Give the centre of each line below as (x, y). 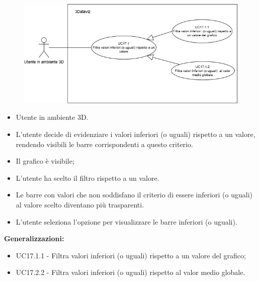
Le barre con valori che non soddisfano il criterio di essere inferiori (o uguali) (134, 195)
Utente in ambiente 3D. (52, 117)
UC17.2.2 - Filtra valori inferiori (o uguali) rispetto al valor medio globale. (131, 272)
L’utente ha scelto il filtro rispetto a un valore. (88, 178)
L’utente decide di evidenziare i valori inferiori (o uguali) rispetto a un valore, (136, 134)
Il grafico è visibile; (45, 161)
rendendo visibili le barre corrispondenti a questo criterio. (104, 144)
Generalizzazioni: (34, 238)
